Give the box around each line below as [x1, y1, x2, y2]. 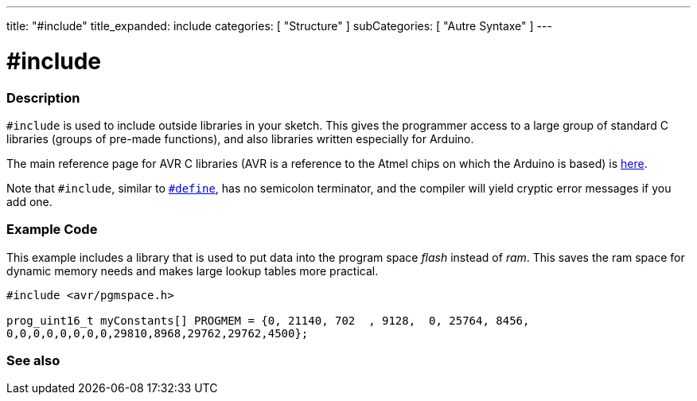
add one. [6, 194, 53, 208]
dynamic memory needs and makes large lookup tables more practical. [6, 263, 379, 278]
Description [6, 89, 80, 106]
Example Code [6, 221, 98, 238]
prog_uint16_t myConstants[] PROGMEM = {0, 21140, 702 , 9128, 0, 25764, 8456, [6, 313, 530, 327]
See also [6, 352, 60, 368]
